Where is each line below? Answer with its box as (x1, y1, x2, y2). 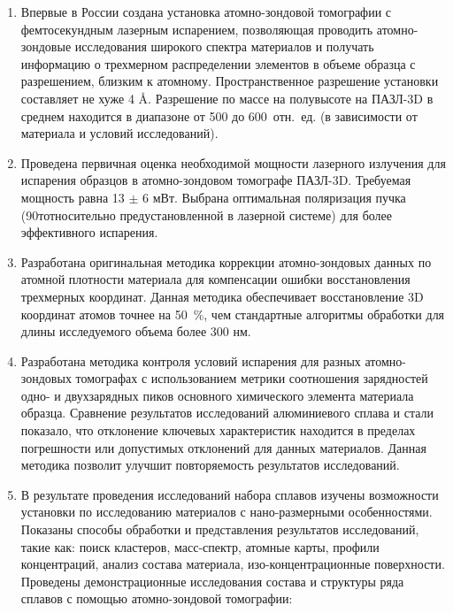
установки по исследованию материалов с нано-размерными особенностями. (20, 502, 433, 521)
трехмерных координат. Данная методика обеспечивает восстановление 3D (20, 287, 424, 305)
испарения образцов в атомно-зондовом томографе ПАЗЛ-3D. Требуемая (20, 171, 411, 189)
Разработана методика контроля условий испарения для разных (20, 351, 361, 370)
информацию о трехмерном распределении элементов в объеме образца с (20, 54, 416, 73)
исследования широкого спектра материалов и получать (74, 37, 374, 56)
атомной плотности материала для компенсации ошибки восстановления (20, 270, 411, 288)
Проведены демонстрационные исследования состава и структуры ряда (20, 571, 404, 590)
